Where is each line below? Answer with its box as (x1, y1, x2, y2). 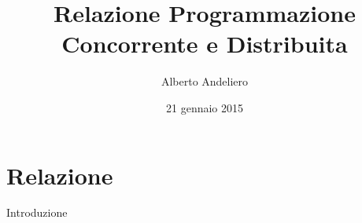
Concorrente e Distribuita (61, 27, 348, 60)
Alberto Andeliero (161, 73, 249, 90)
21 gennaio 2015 (166, 99, 243, 115)
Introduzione (6, 204, 68, 221)
